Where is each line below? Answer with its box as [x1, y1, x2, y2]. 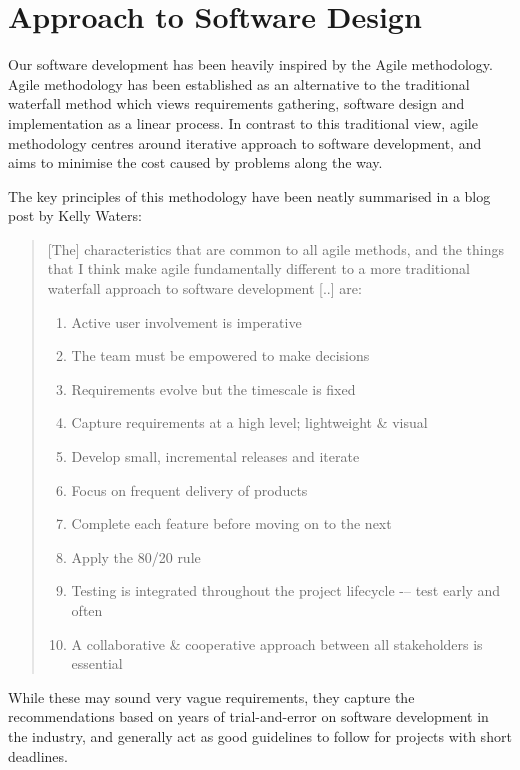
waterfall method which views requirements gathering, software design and [8, 93, 465, 114]
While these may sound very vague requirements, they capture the [8, 686, 415, 707]
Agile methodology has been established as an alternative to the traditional [8, 73, 470, 94]
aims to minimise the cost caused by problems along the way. [8, 152, 383, 173]
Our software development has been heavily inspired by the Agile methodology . [8, 54, 493, 75]
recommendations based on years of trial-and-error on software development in [8, 706, 489, 727]
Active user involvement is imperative [71, 311, 302, 332]
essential [71, 653, 123, 674]
